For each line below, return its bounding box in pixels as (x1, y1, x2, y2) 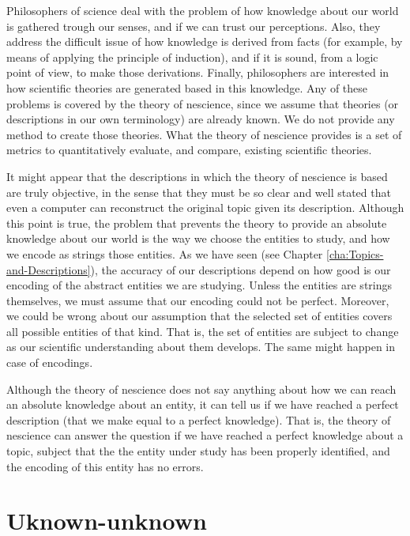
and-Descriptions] (6, 261, 91, 277)
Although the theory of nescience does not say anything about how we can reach (6, 380, 397, 397)
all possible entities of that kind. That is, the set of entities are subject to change (6, 323, 399, 339)
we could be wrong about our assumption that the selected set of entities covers (6, 308, 393, 324)
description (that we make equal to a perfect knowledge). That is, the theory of (6, 411, 391, 428)
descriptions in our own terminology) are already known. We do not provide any (6, 111, 395, 127)
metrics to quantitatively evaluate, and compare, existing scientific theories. (6, 142, 372, 158)
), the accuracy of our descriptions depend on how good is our (90, 261, 391, 277)
